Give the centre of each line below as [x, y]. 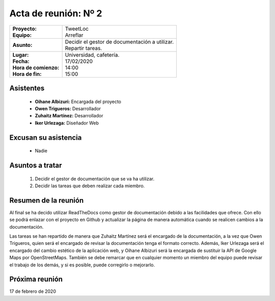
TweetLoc [77, 29]
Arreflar [74, 35]
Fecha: [21, 61]
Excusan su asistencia [46, 137]
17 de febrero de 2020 [33, 291]
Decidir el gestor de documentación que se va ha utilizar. [95, 179]
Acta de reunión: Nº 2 [56, 13]
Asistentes [27, 88]
